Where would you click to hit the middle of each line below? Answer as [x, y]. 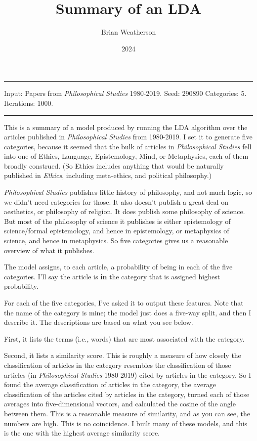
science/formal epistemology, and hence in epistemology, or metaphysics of [117, 231]
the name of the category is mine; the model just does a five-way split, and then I [128, 312]
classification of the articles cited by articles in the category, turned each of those [127, 394]
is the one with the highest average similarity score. [82, 433]
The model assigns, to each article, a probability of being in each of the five [118, 267]
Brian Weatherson [128, 32]
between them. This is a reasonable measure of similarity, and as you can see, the [127, 413]
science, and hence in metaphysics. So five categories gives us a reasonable [116, 241]
